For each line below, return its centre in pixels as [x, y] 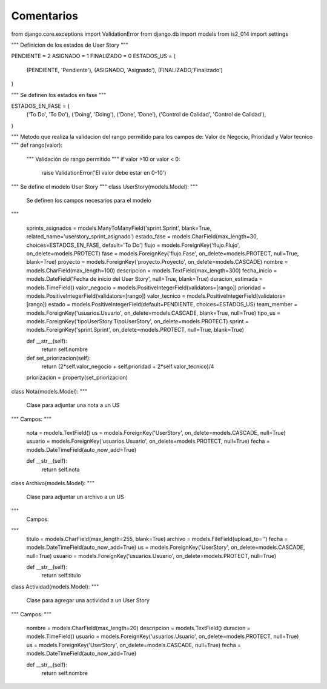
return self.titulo [61, 576]
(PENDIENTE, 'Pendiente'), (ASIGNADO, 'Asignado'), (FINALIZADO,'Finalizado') [125, 70]
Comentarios [45, 16]
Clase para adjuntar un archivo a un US [75, 497]
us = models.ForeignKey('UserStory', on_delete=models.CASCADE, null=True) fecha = [134, 645]
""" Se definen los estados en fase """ [59, 95]
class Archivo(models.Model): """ [53, 483]
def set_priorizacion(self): [58, 358]
